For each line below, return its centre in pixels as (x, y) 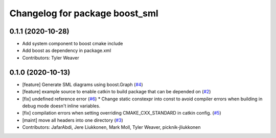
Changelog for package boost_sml (84, 13)
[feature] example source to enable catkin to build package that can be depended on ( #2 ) (117, 92)
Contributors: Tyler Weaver (51, 58)
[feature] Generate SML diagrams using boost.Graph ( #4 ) (83, 85)
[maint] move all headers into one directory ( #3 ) (73, 120)
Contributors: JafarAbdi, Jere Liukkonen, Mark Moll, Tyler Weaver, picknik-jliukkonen (111, 127)
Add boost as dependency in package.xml (67, 50)
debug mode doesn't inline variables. (61, 106)
